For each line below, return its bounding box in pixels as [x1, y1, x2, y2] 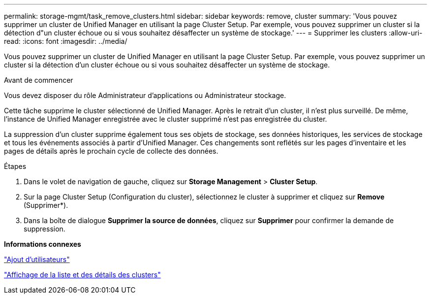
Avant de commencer [4, 76, 73, 84]
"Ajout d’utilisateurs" [4, 255, 70, 264]
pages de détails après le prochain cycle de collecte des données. [4, 147, 218, 155]
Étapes [4, 162, 27, 170]
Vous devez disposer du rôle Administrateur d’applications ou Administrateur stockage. [4, 91, 286, 99]
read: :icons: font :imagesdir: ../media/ [4, 37, 127, 45]
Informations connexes [4, 240, 81, 248]
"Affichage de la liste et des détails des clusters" [4, 270, 161, 279]
